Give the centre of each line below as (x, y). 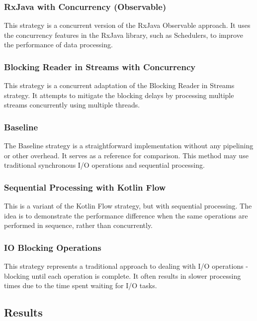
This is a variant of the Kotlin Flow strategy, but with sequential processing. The (128, 206)
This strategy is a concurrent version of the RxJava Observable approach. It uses (127, 25)
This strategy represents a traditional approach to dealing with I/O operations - (126, 266)
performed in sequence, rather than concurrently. (79, 225)
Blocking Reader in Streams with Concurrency (100, 66)
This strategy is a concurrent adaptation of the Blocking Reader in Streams (119, 85)
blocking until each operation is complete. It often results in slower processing (123, 275)
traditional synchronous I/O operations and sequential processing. (104, 165)
